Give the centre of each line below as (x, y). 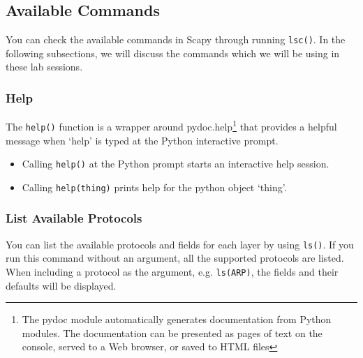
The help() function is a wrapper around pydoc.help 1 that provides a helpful (171, 125)
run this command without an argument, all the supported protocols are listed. (175, 258)
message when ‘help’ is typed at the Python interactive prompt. (142, 140)
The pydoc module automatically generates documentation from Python (177, 319)
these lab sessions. (44, 67)
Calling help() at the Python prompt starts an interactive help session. (176, 164)
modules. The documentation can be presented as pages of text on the (172, 333)
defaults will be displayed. (61, 285)
